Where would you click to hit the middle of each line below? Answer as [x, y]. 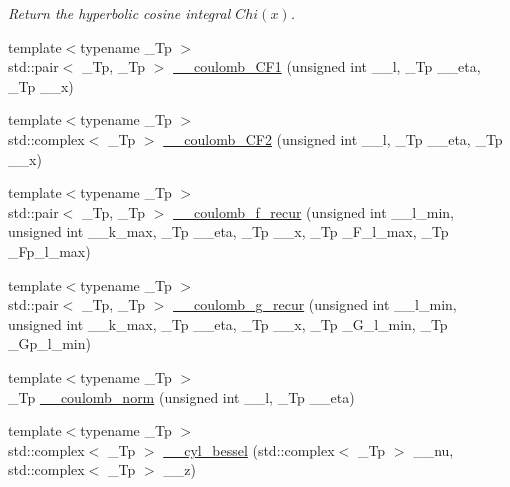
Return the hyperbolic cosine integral [119, 13]
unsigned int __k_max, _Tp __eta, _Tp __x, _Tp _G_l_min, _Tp [228, 323]
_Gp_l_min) [49, 343]
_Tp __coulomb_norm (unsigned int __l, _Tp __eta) [181, 396]
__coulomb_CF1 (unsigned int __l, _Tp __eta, [327, 66]
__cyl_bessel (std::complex [249, 449]
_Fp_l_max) [49, 250]
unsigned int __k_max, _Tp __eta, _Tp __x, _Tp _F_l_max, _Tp [228, 231]
